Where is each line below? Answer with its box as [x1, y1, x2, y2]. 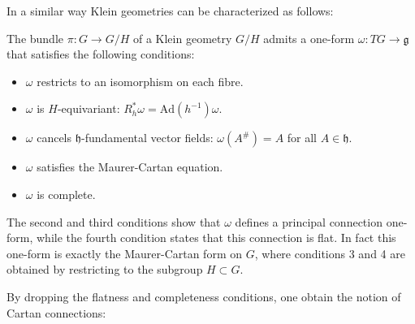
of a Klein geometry [132, 29, 232, 46]
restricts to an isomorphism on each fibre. [37, 72, 244, 89]
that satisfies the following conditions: [6, 45, 195, 63]
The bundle [6, 29, 64, 46]
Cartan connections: [6, 304, 106, 321]
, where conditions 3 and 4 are [254, 244, 405, 261]
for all [287, 129, 318, 146]
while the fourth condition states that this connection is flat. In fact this [36, 229, 396, 246]
